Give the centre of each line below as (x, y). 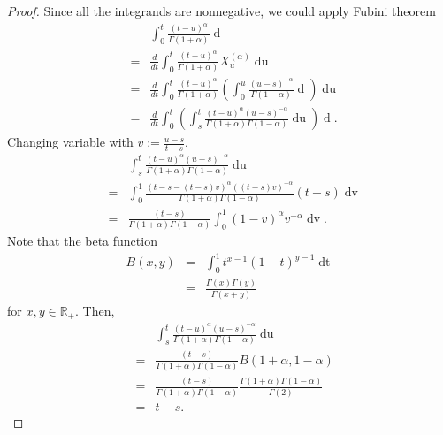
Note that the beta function (82, 241)
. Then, (95, 310)
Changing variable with (70, 142)
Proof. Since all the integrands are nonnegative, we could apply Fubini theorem (221, 11)
